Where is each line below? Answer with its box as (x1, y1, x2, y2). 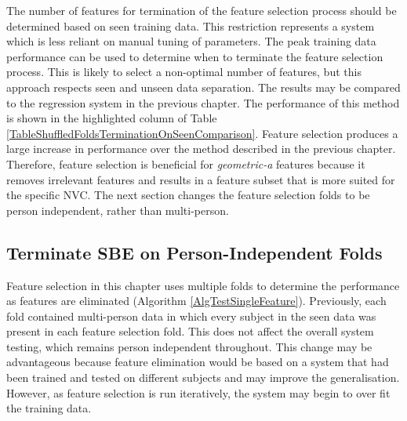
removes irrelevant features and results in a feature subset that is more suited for (6, 171, 395, 187)
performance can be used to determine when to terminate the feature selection (6, 48, 383, 64)
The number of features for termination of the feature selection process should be (6, 2, 397, 18)
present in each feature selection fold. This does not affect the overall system (6, 323, 374, 339)
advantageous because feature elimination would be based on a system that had (6, 354, 389, 370)
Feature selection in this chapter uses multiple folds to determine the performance (6, 277, 400, 293)
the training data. (6, 400, 92, 416)
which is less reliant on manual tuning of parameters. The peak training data (6, 33, 376, 49)
